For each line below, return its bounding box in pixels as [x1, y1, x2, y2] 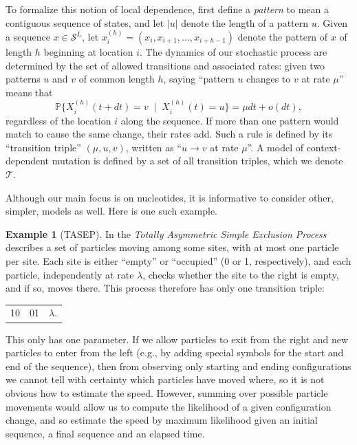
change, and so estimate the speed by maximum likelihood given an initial [6, 413, 318, 427]
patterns [6, 72, 41, 86]
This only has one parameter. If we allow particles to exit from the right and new [6, 332, 349, 346]
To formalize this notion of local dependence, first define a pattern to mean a [6, 2, 329, 16]
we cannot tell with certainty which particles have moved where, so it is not [6, 372, 325, 387]
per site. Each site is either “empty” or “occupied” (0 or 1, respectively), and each [6, 253, 351, 268]
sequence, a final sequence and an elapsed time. [6, 426, 205, 440]
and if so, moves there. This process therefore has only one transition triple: [6, 281, 325, 295]
